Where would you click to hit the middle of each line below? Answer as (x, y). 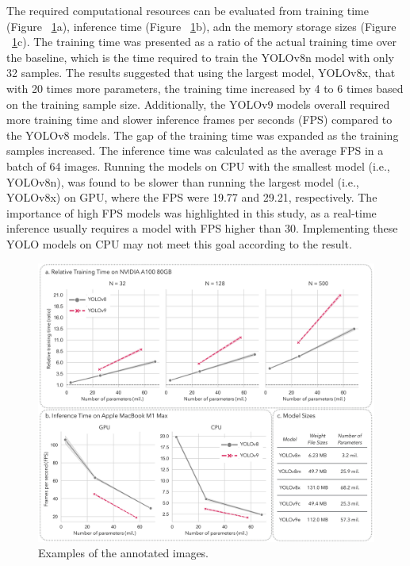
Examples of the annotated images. (124, 553)
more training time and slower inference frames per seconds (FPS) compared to (199, 119)
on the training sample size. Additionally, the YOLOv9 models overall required (198, 104)
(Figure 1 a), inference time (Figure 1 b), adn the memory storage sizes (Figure (201, 26)
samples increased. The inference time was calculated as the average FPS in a (195, 150)
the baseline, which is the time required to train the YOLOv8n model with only (200, 57)
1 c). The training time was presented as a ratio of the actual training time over (204, 42)
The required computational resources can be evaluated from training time (188, 10)
